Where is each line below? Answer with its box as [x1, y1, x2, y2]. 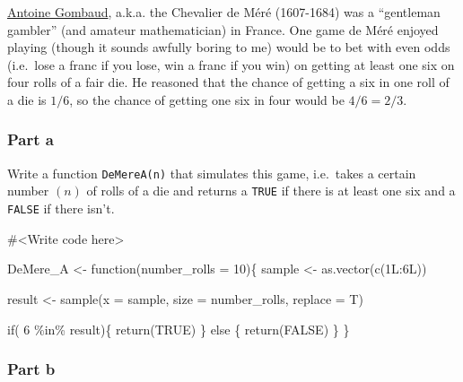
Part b [7, 358, 56, 380]
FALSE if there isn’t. [7, 199, 115, 218]
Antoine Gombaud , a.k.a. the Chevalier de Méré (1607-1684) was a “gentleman [7, 3, 441, 21]
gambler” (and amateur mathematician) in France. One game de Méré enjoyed [7, 20, 439, 39]
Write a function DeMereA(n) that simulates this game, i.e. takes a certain [7, 163, 416, 182]
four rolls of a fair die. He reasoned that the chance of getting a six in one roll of [7, 73, 450, 91]
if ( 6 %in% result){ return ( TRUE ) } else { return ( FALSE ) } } [7, 319, 350, 338]
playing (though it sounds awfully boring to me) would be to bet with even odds [7, 38, 450, 56]
